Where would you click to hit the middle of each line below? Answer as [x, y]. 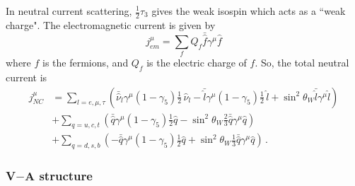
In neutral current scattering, [69, 11]
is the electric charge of [197, 63]
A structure [58, 176]
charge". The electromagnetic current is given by [111, 24]
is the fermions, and [86, 63]
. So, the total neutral [302, 63]
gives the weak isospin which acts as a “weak [249, 11]
